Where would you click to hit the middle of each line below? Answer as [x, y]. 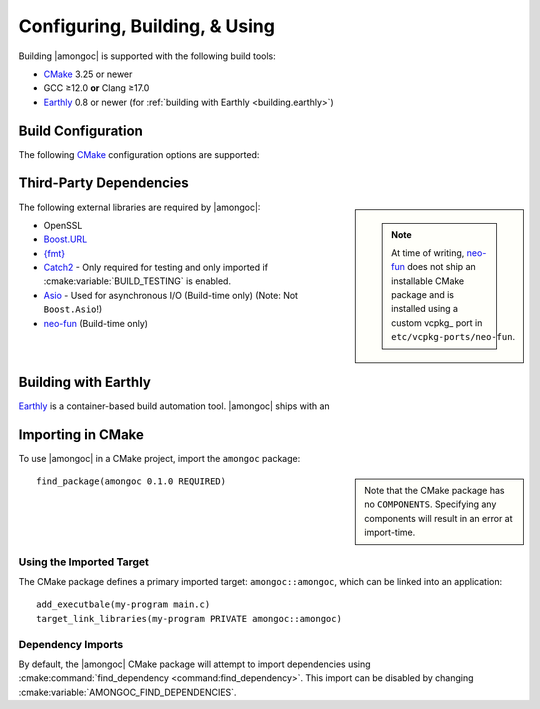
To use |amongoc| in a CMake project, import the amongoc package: [159, 458]
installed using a [425, 309]
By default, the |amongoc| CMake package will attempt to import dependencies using [194, 664]
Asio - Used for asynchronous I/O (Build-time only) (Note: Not [171, 295]
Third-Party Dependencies [103, 183]
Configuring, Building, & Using [146, 26]
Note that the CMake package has [434, 491]
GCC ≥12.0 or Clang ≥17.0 [96, 88]
